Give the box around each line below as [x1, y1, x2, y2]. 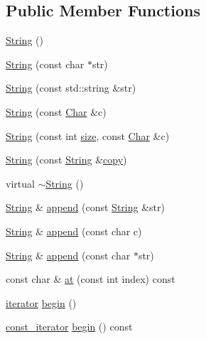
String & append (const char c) [6, 223, 142, 238]
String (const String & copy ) [6, 152, 127, 167]
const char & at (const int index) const [6, 271, 175, 286]
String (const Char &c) [6, 104, 107, 119]
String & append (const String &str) [6, 200, 165, 215]
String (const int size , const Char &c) [6, 128, 170, 143]
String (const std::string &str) [6, 80, 136, 95]
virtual [6, 176, 35, 190]
